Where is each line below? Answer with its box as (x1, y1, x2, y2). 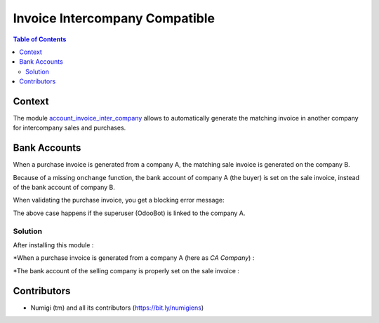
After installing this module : (13, 241, 94, 249)
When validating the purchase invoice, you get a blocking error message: (13, 196, 225, 205)
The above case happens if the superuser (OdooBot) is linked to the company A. (13, 209, 246, 217)
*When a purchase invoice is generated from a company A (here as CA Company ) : (13, 254, 255, 262)
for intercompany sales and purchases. (13, 123, 126, 132)
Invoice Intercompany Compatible (13, 11, 215, 26)
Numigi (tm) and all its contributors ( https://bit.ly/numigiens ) (30, 303, 204, 312)
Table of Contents (13, 35, 67, 43)
